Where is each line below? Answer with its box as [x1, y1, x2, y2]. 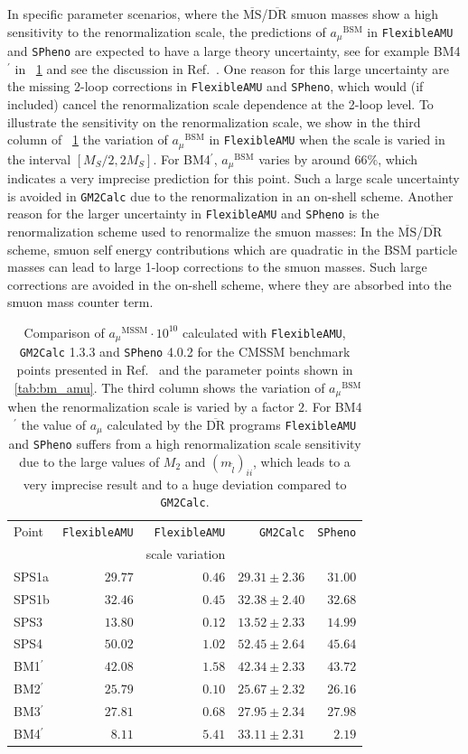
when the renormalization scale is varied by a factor [7, 397, 295, 416]
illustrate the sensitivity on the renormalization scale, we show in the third [7, 112, 421, 131]
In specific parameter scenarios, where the [7, 5, 239, 23]
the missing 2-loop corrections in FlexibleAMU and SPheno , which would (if [7, 77, 424, 96]
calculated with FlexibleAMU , [182, 322, 346, 341]
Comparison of [23, 322, 105, 341]
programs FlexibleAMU [229, 414, 357, 433]
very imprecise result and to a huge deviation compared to [23, 474, 347, 493]
